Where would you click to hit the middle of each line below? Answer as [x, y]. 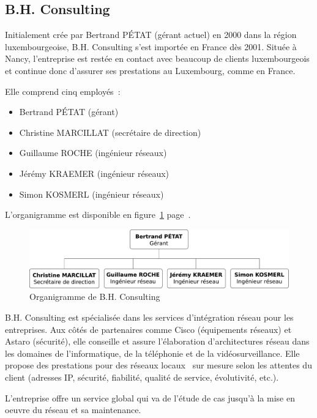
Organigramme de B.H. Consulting [95, 297]
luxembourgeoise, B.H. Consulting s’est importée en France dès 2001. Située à [151, 46]
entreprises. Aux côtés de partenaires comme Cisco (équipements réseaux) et [148, 329]
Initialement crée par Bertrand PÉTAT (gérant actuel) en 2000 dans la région [151, 35]
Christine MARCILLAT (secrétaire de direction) [110, 132]
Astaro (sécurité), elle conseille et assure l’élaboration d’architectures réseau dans [157, 341]
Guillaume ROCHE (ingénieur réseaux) [93, 153]
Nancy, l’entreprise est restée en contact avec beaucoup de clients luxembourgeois [157, 58]
